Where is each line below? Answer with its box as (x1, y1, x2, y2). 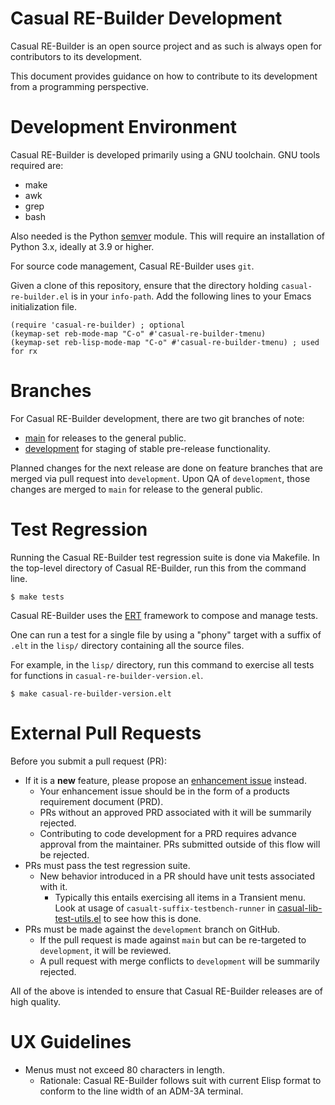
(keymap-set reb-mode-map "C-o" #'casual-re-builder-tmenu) (10, 328, 267, 339)
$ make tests (10, 592, 65, 602)
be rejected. (39, 848, 90, 861)
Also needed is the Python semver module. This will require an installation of (10, 230, 325, 242)
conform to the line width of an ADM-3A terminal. (39, 1085, 244, 1097)
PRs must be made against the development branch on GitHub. (24, 923, 281, 935)
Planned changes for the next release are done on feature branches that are (10, 462, 323, 474)
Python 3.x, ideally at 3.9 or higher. (10, 240, 155, 252)
